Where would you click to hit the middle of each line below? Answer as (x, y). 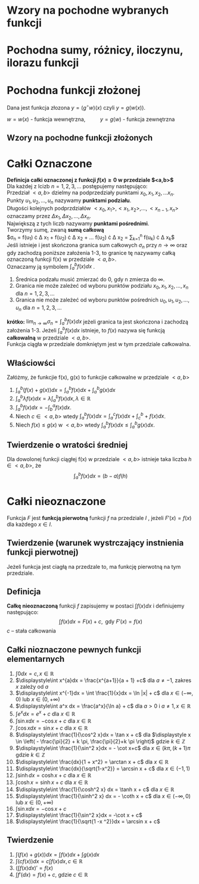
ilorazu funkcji (43, 63)
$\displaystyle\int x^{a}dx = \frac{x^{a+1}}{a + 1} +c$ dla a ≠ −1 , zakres (103, 680)
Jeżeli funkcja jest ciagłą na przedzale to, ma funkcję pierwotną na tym (94, 566)
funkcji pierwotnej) (43, 552)
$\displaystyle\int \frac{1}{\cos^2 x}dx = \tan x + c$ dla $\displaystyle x (103, 734)
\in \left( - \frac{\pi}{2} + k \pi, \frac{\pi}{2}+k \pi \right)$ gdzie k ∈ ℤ (100, 741)
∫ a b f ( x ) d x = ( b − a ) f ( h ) (101, 476)
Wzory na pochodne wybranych (88, 10)
